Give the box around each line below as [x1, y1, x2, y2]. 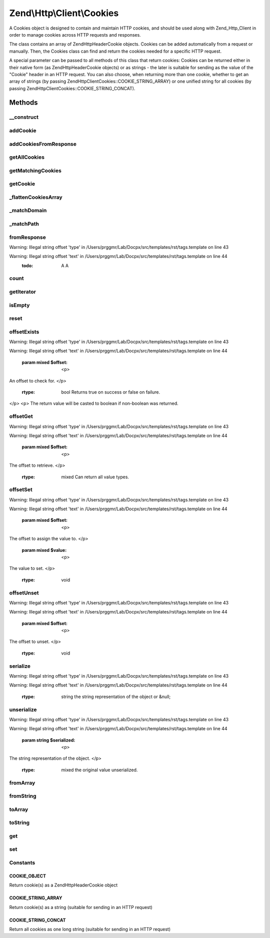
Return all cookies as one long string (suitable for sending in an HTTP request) [9, 926, 171, 932]
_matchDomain [9, 207, 47, 214]
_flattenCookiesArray [9, 193, 62, 200]
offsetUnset [9, 589, 39, 596]
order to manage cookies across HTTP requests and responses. [9, 32, 141, 38]
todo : [21, 262, 33, 268]
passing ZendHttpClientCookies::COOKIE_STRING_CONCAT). [9, 85, 135, 91]
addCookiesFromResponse [9, 140, 77, 147]
